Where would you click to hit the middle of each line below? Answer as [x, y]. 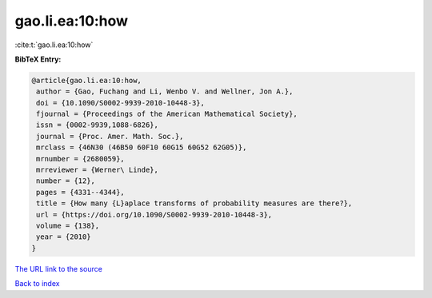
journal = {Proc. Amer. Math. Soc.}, [110, 136]
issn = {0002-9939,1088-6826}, [98, 125]
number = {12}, [66, 181]
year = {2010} [64, 237]
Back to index [37, 284]
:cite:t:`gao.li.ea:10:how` [54, 45]
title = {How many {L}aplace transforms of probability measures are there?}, [194, 203]
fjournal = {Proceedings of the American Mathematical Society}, [167, 114]
